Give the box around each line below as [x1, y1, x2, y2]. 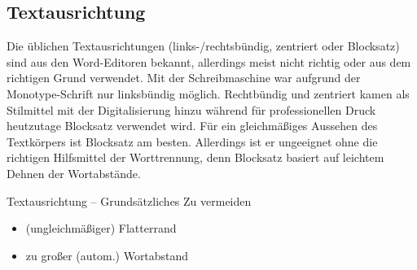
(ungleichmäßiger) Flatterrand [25, 220, 177, 237]
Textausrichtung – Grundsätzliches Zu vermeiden [7, 192, 252, 209]
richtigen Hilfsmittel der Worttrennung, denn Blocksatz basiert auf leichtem [7, 149, 384, 166]
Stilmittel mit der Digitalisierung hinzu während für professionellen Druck [7, 101, 376, 118]
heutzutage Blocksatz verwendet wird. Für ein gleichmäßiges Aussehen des [7, 117, 378, 134]
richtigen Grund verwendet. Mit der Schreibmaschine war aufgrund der [7, 69, 361, 86]
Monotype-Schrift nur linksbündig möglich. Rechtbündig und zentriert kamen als [7, 85, 410, 102]
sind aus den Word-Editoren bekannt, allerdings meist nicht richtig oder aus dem [7, 53, 411, 70]
